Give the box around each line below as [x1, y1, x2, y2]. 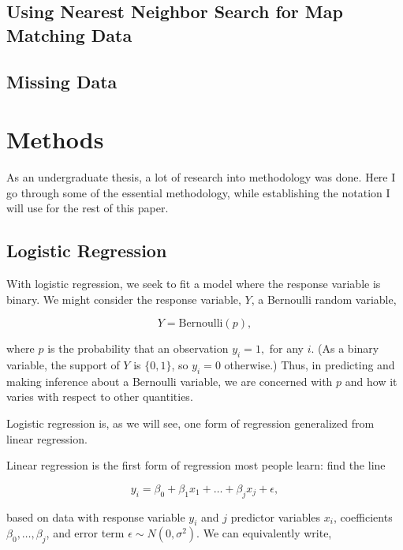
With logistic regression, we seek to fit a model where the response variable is [6, 275, 381, 292]
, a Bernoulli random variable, [251, 290, 397, 307]
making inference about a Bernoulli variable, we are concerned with [6, 372, 333, 389]
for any [269, 340, 304, 357]
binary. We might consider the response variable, [6, 290, 241, 307]
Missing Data [6, 69, 118, 93]
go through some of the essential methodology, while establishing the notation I [6, 184, 390, 200]
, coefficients [333, 508, 393, 525]
